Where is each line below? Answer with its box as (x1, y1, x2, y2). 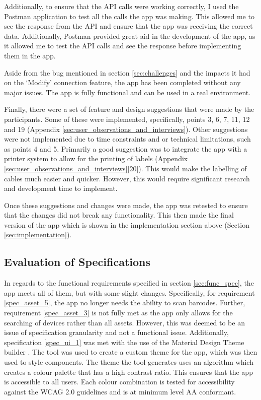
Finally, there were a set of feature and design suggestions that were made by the (4, 104, 254, 114)
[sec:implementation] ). (4, 229, 72, 240)
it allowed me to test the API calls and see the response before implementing (4, 40, 241, 51)
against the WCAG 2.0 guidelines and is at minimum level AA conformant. (4, 386, 236, 396)
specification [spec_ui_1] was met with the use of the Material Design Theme (4, 337, 244, 347)
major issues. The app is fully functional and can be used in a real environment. (4, 87, 251, 97)
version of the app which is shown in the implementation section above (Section (4, 219, 249, 230)
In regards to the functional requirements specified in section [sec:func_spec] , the (4, 278, 254, 288)
